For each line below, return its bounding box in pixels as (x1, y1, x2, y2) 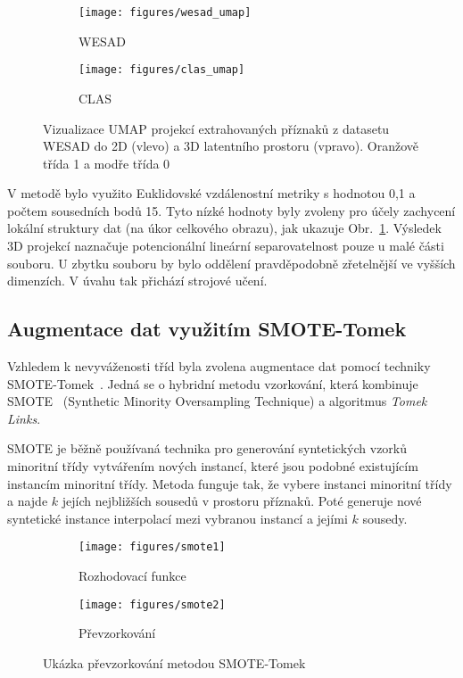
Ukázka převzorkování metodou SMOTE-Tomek (43, 653, 306, 672)
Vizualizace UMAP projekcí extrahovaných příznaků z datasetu (43, 119, 390, 137)
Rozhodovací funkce (79, 566, 186, 585)
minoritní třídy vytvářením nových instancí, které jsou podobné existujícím (7, 457, 418, 475)
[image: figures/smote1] (79, 541, 226, 554)
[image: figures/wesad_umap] (79, 6, 252, 19)
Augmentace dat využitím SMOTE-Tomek (7, 315, 407, 343)
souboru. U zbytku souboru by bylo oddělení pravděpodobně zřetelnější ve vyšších (7, 253, 456, 272)
